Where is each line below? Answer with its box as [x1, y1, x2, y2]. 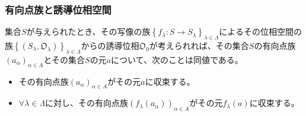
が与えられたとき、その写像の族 [26, 25, 151, 38]
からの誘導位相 [81, 39, 139, 52]
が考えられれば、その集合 [149, 39, 249, 52]
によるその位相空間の [219, 25, 302, 38]
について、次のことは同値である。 [111, 53, 243, 65]
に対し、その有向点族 [45, 97, 129, 109]
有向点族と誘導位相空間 [5, 2, 111, 16]
